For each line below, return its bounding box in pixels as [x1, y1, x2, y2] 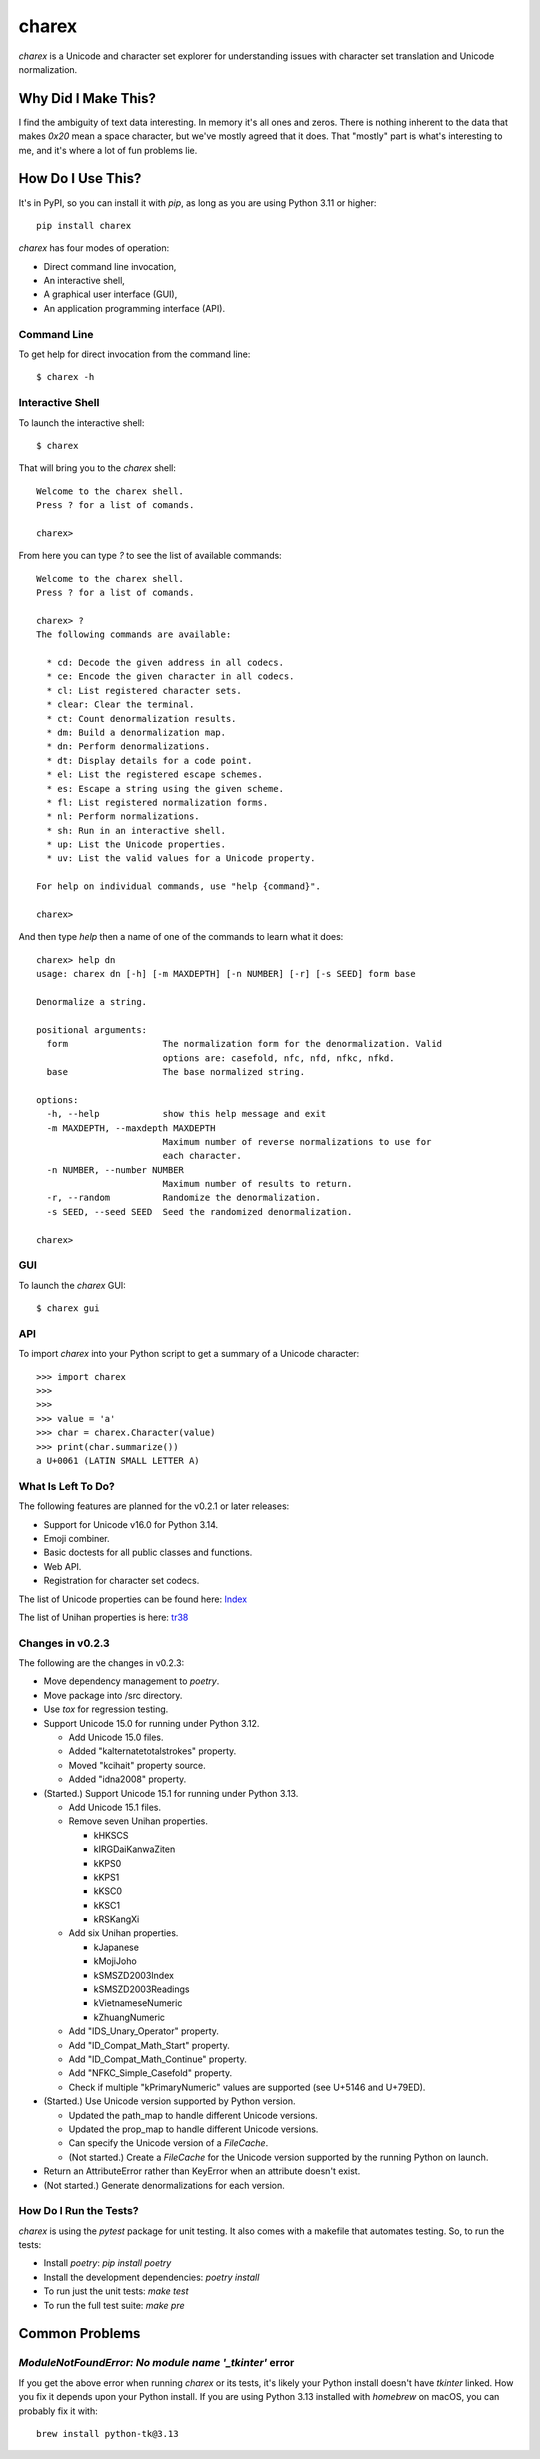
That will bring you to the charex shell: [18, 462, 177, 474]
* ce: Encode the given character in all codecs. [46, 671, 295, 682]
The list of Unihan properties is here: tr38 [18, 1611, 189, 1623]
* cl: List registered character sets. [46, 685, 242, 696]
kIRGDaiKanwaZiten [93, 1843, 176, 1855]
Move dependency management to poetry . [43, 1675, 220, 1687]
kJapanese [93, 1941, 140, 1953]
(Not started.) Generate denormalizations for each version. [43, 2179, 285, 2191]
